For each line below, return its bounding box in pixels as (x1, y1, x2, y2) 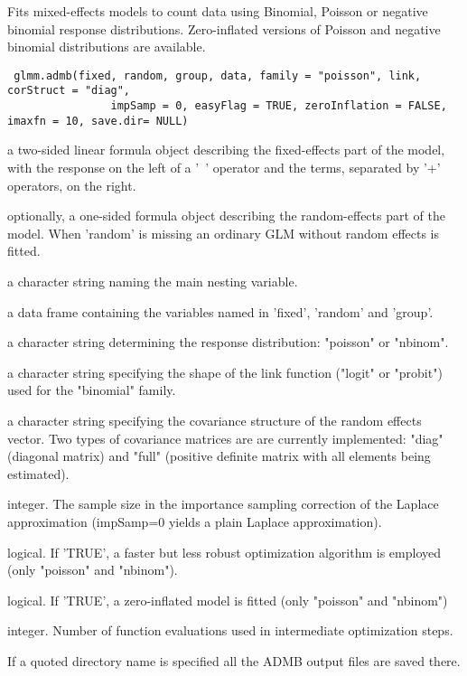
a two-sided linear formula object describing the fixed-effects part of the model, (7, 140, 445, 159)
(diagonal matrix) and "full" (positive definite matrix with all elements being (7, 446, 431, 465)
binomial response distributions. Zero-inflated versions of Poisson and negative (7, 19, 441, 38)
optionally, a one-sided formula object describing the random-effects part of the (7, 206, 445, 225)
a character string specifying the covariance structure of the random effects (7, 410, 422, 429)
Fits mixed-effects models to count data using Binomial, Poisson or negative (7, 2, 428, 20)
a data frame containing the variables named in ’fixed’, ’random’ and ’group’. (7, 302, 434, 321)
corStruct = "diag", (7, 84, 131, 98)
